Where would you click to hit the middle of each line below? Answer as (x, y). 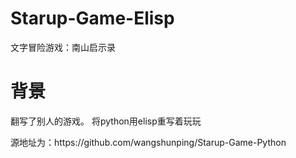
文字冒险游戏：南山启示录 (63, 47)
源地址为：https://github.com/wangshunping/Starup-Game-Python (148, 142)
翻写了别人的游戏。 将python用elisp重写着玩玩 (106, 121)
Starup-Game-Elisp (92, 18)
